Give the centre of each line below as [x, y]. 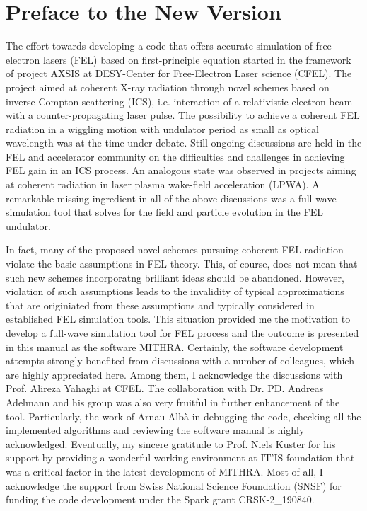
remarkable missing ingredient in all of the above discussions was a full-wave [171, 198]
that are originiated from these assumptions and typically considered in [160, 305]
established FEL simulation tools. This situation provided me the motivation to [178, 319]
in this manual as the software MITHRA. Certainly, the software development [175, 346]
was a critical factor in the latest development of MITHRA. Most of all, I [164, 471]
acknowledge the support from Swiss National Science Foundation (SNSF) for [174, 485]
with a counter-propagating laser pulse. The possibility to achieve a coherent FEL [183, 115]
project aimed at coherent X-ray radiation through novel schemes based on [168, 87]
